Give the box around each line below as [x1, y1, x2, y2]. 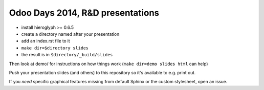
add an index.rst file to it [21, 38, 70, 44]
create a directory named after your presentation [21, 31, 120, 37]
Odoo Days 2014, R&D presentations [9, 7, 159, 18]
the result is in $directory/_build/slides [21, 52, 113, 58]
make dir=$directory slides [21, 45, 89, 51]
